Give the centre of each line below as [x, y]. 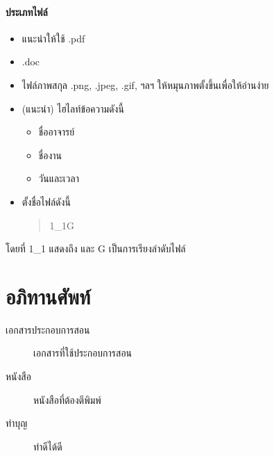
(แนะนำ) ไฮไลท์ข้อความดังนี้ [73, 108]
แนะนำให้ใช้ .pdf [53, 38]
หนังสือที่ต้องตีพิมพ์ [67, 399]
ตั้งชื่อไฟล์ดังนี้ [46, 201]
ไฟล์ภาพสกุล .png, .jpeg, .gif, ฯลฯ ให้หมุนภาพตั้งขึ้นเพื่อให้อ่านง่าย [145, 84]
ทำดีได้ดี [48, 446]
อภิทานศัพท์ [48, 296]
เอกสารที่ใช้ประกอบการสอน [83, 353]
